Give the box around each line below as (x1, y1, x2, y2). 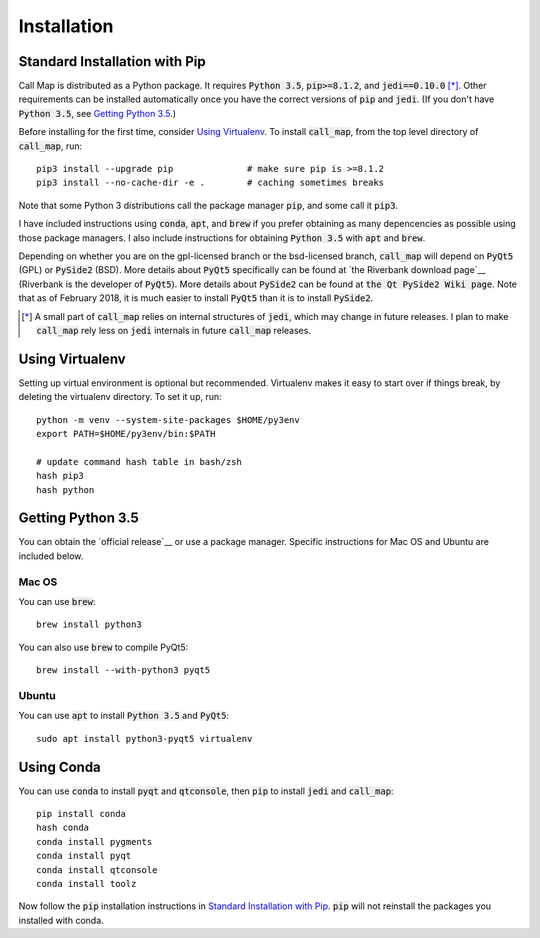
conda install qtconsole (36, 864, 158, 875)
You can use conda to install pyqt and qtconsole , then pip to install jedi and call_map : (18, 785, 394, 797)
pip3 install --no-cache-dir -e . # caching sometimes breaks (36, 177, 385, 189)
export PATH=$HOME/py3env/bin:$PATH (36, 428, 216, 439)
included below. (18, 550, 84, 562)
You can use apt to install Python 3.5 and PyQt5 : (18, 710, 230, 722)
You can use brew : (18, 596, 96, 607)
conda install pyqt (36, 850, 132, 862)
